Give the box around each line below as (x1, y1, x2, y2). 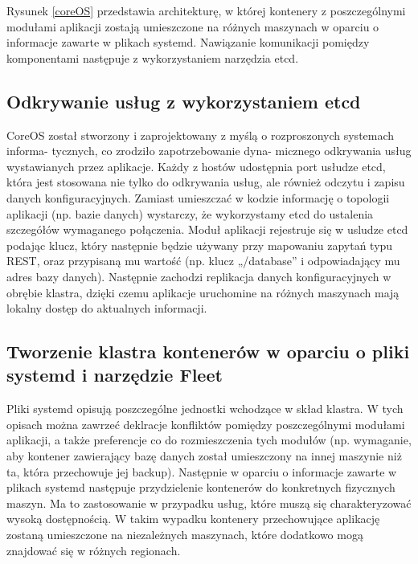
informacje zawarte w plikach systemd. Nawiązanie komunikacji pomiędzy (6, 34, 370, 51)
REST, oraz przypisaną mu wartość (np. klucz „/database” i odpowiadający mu (6, 252, 400, 269)
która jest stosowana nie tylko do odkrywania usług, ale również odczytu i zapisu (6, 174, 405, 190)
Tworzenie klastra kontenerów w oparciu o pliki (6, 339, 410, 364)
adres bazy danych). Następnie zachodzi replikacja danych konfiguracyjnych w (6, 268, 391, 284)
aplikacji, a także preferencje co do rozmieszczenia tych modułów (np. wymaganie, (6, 431, 412, 448)
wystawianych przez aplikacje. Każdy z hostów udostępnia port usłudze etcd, (6, 157, 386, 174)
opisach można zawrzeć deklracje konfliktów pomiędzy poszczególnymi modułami (6, 415, 405, 432)
